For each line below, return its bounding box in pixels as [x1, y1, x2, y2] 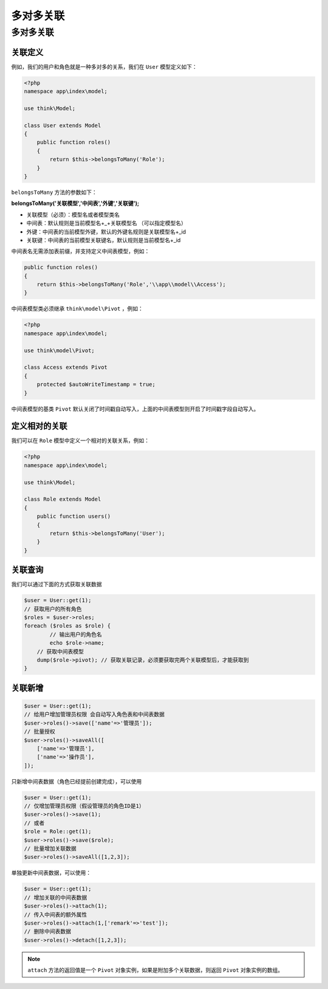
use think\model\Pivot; [24, 347, 95, 354]
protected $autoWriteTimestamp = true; [36, 381, 156, 388]
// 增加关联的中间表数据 [24, 894, 87, 901]
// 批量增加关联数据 [24, 845, 77, 852]
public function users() [36, 513, 111, 520]
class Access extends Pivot [24, 364, 108, 371]
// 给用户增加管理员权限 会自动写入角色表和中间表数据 [24, 711, 165, 718]
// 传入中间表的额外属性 [24, 911, 87, 918]
